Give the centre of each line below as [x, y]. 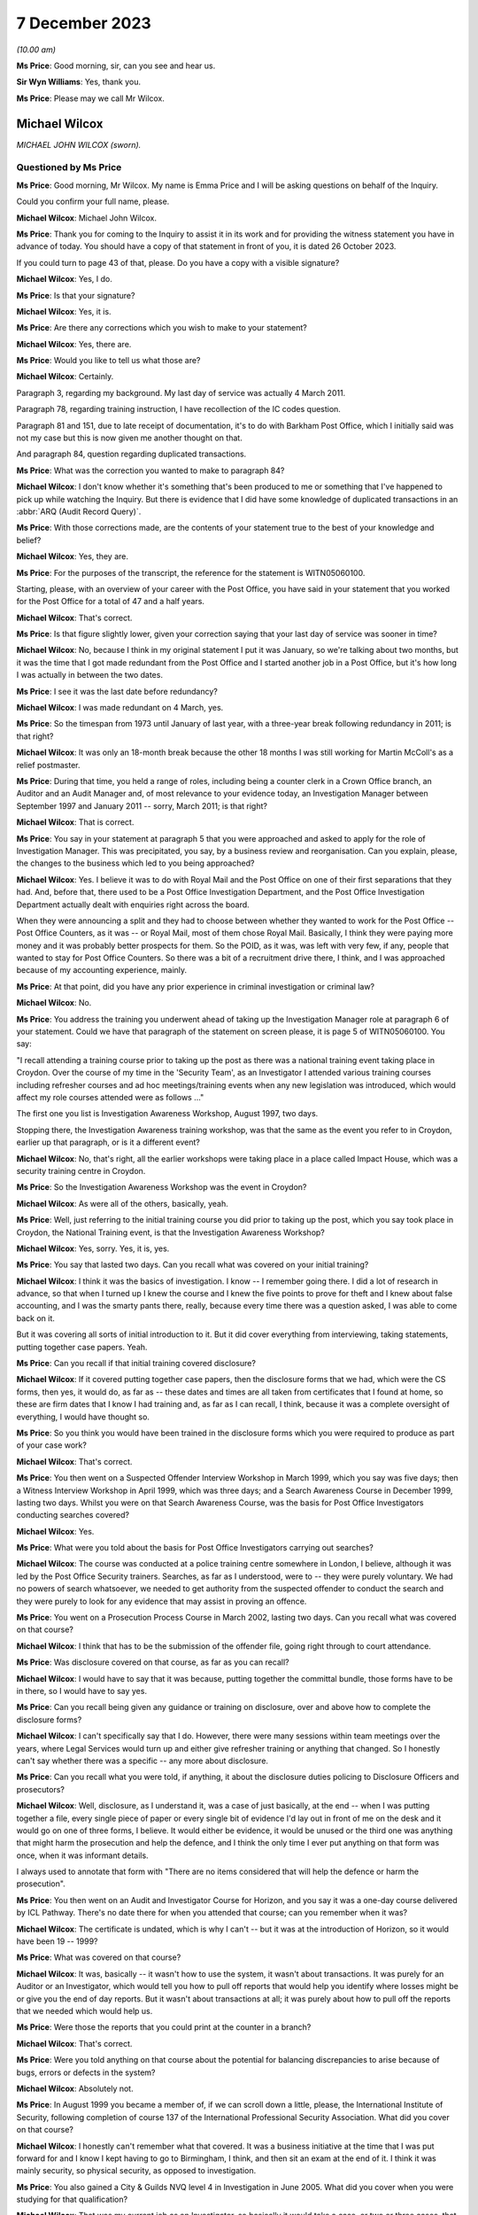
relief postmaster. [48, 765]
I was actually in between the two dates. [90, 675]
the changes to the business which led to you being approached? [135, 863]
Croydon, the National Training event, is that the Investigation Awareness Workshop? [170, 1232]
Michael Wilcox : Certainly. [65, 377]
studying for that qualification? [72, 2199]
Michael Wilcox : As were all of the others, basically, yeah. [123, 1203]
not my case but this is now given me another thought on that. [129, 438]
